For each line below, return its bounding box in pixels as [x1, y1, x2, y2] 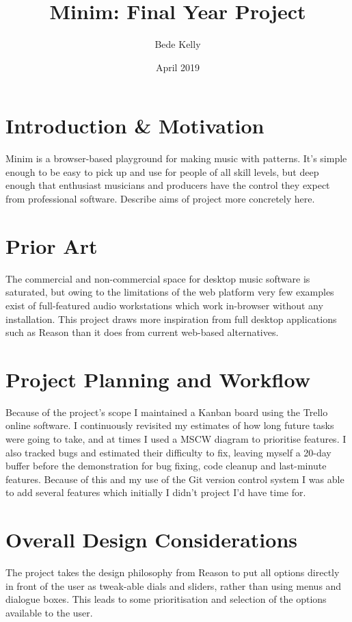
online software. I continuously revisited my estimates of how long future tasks [5, 418, 334, 432]
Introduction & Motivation [5, 112, 265, 140]
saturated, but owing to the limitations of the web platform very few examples [5, 285, 334, 299]
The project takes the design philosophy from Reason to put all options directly [5, 565, 340, 580]
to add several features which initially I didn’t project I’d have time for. [5, 485, 306, 500]
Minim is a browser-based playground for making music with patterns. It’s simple [5, 151, 347, 166]
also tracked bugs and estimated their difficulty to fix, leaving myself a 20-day [5, 445, 331, 459]
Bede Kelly [154, 37, 201, 51]
